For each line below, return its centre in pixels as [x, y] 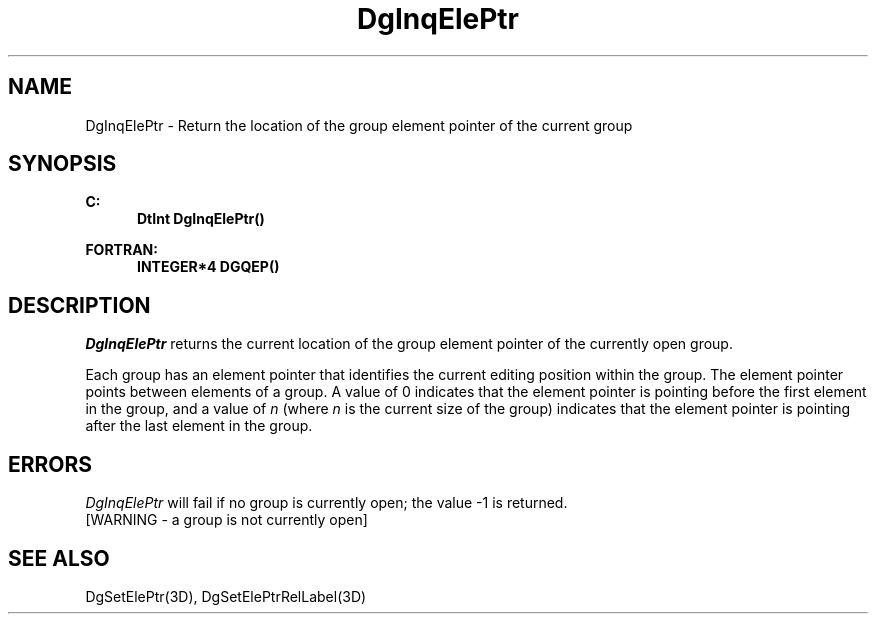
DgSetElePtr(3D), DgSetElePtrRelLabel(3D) [226, 596]
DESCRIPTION [79, 305]
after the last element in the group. [199, 426]
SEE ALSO [59, 558]
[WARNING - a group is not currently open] [226, 520]
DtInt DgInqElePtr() [201, 219]
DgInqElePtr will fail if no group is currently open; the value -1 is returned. [326, 503]
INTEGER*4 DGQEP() [208, 267]
